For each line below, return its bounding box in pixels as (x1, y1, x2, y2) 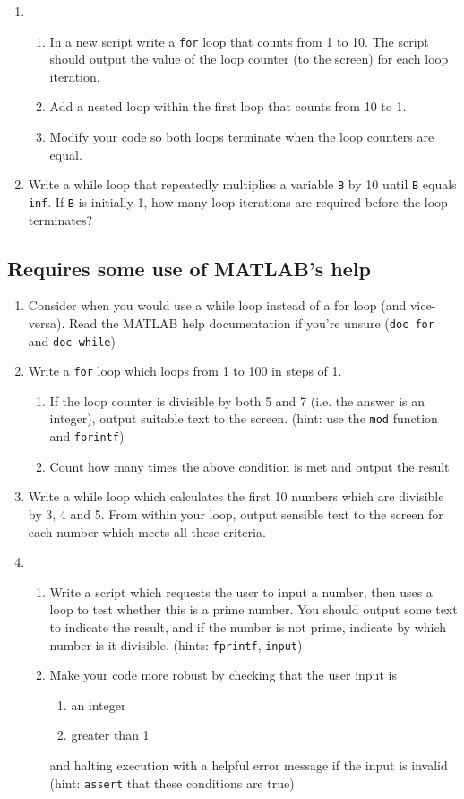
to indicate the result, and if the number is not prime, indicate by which (49, 617, 447, 636)
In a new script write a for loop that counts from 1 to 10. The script (49, 31, 429, 50)
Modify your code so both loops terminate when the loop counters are (49, 127, 434, 146)
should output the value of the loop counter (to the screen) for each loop (49, 49, 449, 68)
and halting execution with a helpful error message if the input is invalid (49, 755, 448, 774)
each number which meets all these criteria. (28, 522, 266, 541)
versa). (28, 313, 65, 332)
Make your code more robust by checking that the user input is (49, 665, 397, 684)
